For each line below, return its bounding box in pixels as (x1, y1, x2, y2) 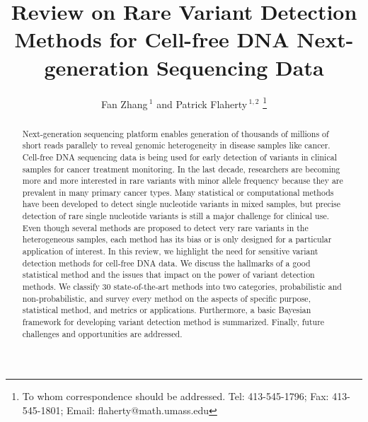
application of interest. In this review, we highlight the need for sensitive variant (22, 245, 318, 257)
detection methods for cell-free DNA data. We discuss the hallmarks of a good (22, 257, 311, 269)
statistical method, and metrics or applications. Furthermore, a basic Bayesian (22, 304, 311, 316)
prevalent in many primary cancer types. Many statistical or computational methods (22, 186, 334, 198)
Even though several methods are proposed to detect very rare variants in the (22, 221, 309, 233)
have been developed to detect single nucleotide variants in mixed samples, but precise (22, 198, 341, 210)
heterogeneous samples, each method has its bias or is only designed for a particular (22, 233, 332, 245)
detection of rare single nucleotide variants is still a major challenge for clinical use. (22, 210, 329, 222)
